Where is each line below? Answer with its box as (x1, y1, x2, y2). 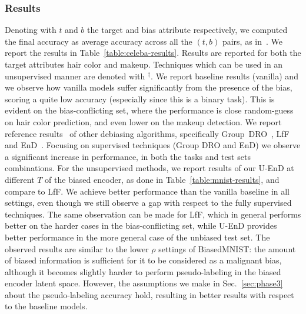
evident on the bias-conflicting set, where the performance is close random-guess (5, 104, 294, 116)
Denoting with (5, 24, 56, 36)
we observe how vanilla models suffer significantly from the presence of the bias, (5, 81, 292, 93)
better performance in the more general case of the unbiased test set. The (5, 231, 270, 243)
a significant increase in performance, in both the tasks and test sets (5, 150, 251, 162)
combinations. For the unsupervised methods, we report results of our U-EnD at (5, 162, 294, 174)
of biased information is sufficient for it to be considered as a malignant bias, (5, 254, 282, 266)
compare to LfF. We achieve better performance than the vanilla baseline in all (5, 185, 290, 197)
